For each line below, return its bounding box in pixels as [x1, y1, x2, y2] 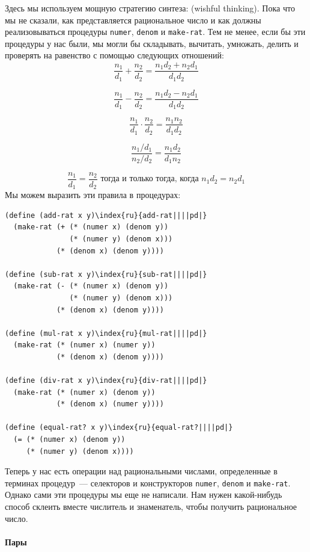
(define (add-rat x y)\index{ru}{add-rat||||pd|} [5, 211, 207, 220]
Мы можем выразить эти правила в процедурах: [5, 188, 181, 201]
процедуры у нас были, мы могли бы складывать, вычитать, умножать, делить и [5, 37, 299, 49]
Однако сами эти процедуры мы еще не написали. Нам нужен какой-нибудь [5, 488, 282, 501]
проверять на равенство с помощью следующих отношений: [5, 49, 224, 61]
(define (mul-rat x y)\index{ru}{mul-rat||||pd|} [5, 329, 207, 338]
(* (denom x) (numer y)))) [56, 400, 164, 409]
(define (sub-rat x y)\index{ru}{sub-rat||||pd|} [5, 270, 207, 279]
